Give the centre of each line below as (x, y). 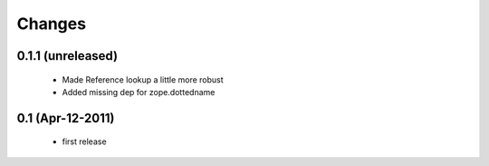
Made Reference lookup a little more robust (143, 79)
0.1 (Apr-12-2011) (66, 118)
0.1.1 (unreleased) (67, 56)
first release (85, 142)
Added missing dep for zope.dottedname (139, 92)
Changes (51, 24)
